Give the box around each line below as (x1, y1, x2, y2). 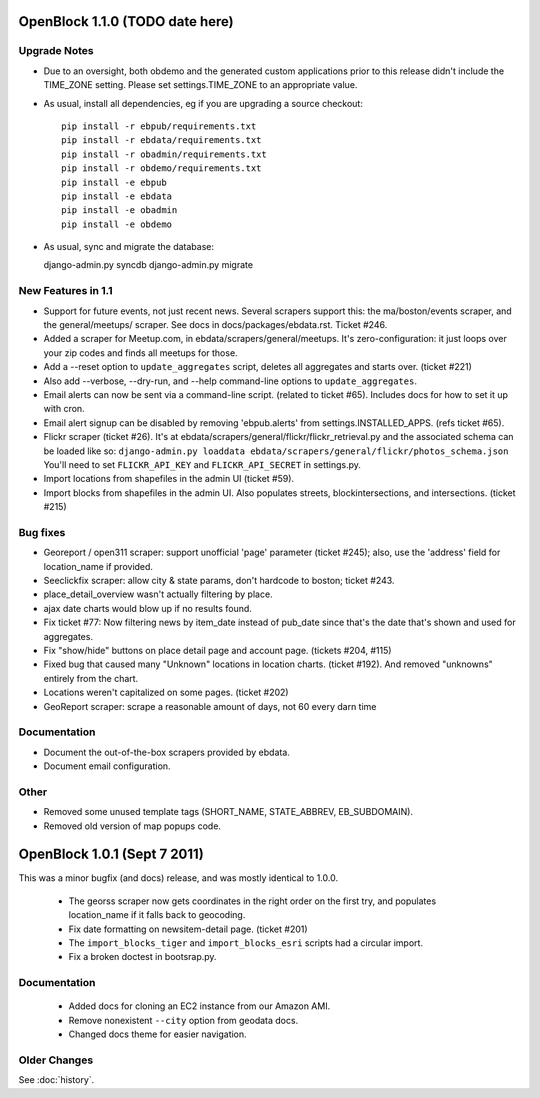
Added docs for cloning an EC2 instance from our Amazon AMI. (68, 1000, 331, 1012)
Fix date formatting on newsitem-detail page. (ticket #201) (68, 923, 309, 935)
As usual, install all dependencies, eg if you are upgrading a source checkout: (43, 97, 364, 109)
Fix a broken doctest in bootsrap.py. (68, 951, 217, 963)
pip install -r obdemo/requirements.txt (61, 163, 262, 174)
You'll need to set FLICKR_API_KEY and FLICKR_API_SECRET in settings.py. (43, 458, 362, 470)
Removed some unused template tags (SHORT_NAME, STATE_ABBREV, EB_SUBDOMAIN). (43, 806, 414, 818)
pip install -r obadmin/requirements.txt (61, 148, 267, 160)
